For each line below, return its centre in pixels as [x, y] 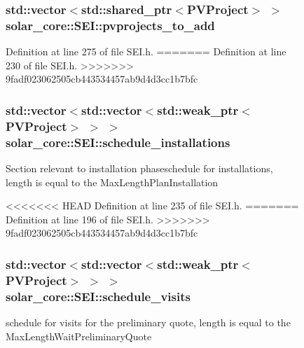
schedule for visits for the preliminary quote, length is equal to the [148, 322]
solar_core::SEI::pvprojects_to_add [110, 25]
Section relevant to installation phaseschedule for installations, [139, 168]
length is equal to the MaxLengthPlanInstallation [112, 182]
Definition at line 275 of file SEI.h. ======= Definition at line [146, 51]
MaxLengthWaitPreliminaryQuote [79, 336]
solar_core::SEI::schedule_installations [118, 142]
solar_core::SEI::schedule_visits [98, 296]
